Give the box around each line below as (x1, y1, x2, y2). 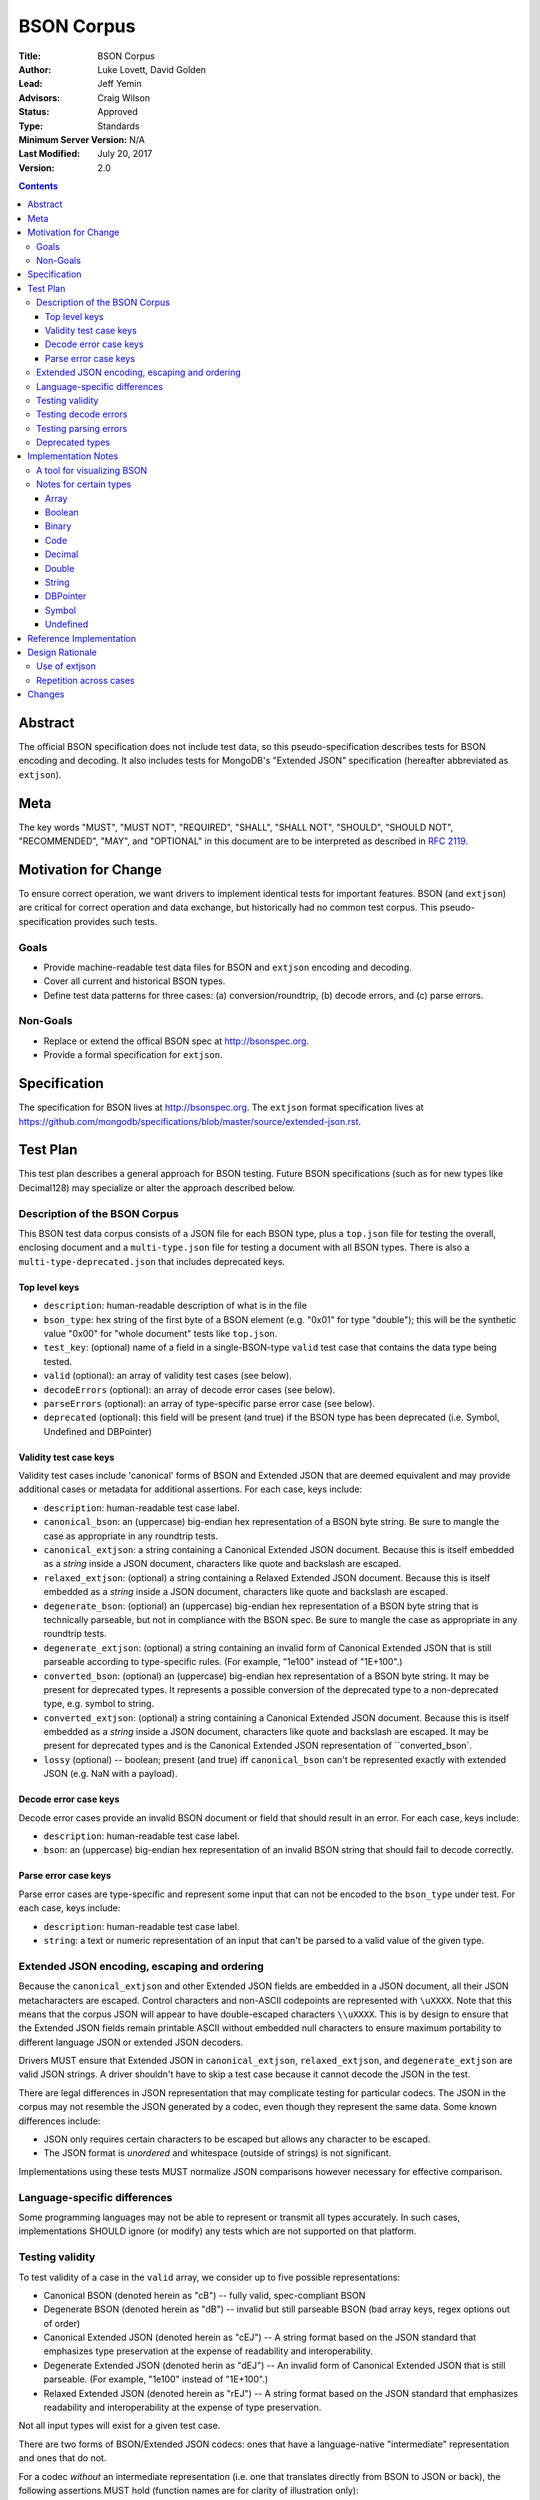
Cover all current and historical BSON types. (43, 975, 226, 987)
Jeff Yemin (97, 78, 142, 90)
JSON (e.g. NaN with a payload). (43, 1768, 178, 1780)
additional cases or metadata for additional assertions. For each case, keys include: (18, 1483, 363, 1495)
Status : (18, 106, 50, 118)
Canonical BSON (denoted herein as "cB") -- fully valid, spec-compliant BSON (43, 2289, 366, 2301)
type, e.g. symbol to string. (43, 1698, 155, 1710)
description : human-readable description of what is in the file (43, 1300, 307, 1312)
